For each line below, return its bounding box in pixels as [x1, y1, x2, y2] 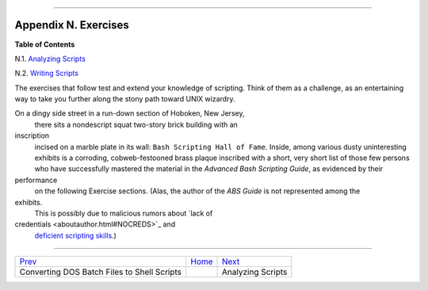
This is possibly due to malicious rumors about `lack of [34, 208, 213, 218]
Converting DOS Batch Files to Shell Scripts [19, 266, 182, 277]
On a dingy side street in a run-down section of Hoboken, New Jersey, [14, 109, 245, 118]
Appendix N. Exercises [14, 18, 130, 32]
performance [14, 175, 58, 185]
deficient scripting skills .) [34, 231, 117, 240]
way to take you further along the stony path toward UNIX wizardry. [14, 94, 235, 104]
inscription [14, 131, 50, 140]
